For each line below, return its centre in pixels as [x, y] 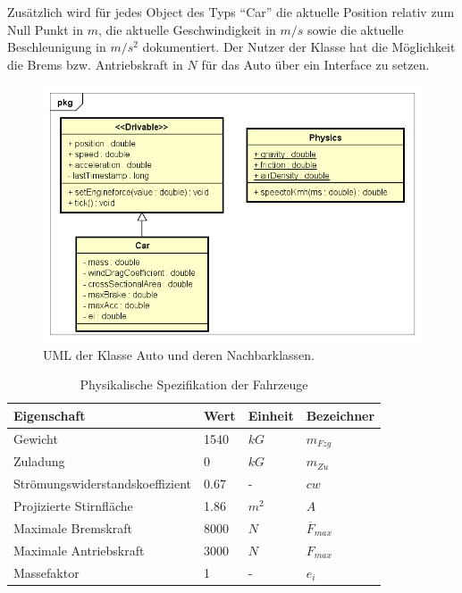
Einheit [271, 415]
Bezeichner [340, 415]
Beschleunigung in [57, 47]
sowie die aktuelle [356, 29]
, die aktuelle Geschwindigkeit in [187, 29]
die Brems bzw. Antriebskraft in [95, 64]
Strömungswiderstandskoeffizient [103, 484]
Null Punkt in [46, 29]
